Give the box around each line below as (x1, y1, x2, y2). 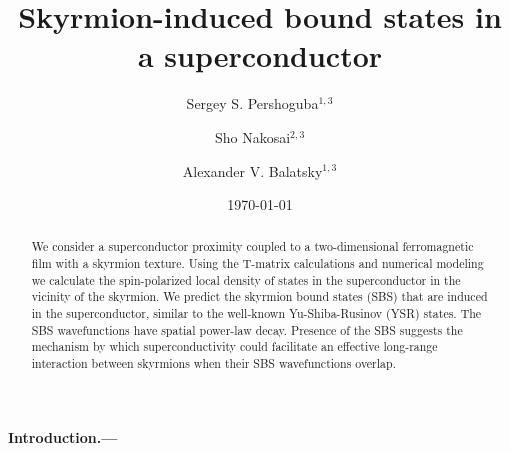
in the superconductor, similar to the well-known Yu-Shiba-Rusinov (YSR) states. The (31, 305, 482, 322)
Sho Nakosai (214, 126, 291, 147)
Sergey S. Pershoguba (186, 93, 319, 114)
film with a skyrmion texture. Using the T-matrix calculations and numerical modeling (31, 255, 484, 272)
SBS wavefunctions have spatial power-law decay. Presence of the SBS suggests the (31, 321, 463, 338)
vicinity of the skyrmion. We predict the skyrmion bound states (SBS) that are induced (31, 288, 488, 305)
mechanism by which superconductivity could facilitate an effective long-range (31, 338, 438, 355)
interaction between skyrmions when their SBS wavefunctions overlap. (31, 355, 396, 372)
